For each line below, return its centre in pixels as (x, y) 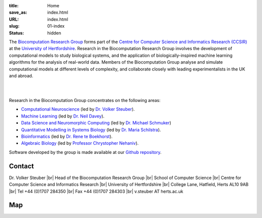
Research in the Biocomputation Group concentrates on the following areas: (85, 101)
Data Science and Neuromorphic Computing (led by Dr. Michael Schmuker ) (96, 123)
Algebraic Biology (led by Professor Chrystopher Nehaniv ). (80, 143)
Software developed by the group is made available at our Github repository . (85, 152)
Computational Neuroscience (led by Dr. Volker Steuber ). (78, 109)
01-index (56, 26)
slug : (14, 26)
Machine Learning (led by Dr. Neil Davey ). (63, 116)
